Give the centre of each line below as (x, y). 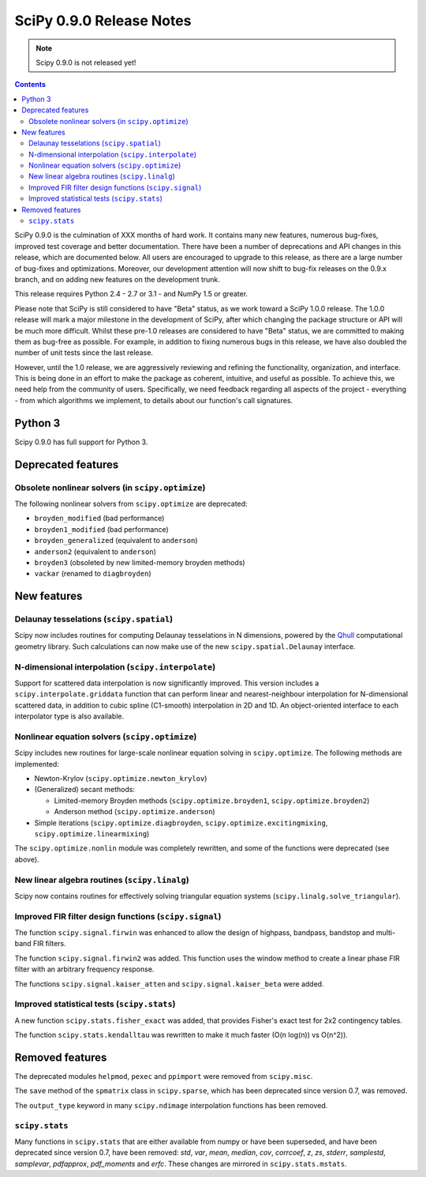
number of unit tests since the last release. (84, 353)
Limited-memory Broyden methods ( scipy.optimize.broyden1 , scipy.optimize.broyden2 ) (212, 800)
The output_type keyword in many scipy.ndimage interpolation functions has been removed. (171, 1105)
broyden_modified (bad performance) (99, 519)
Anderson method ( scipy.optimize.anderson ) (135, 812)
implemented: (37, 764)
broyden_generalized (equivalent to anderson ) (116, 541)
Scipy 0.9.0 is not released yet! (86, 62)
